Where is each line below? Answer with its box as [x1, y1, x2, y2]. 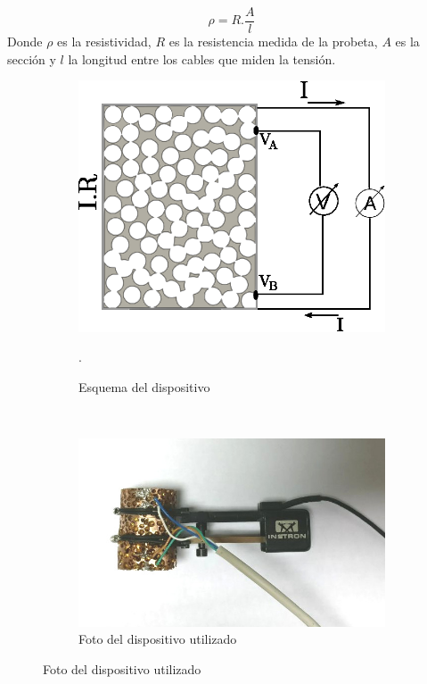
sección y [7, 49, 56, 68]
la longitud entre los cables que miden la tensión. [68, 49, 336, 68]
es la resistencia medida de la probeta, [168, 32, 378, 51]
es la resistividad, [57, 32, 152, 51]
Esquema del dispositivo [78, 377, 210, 396]
